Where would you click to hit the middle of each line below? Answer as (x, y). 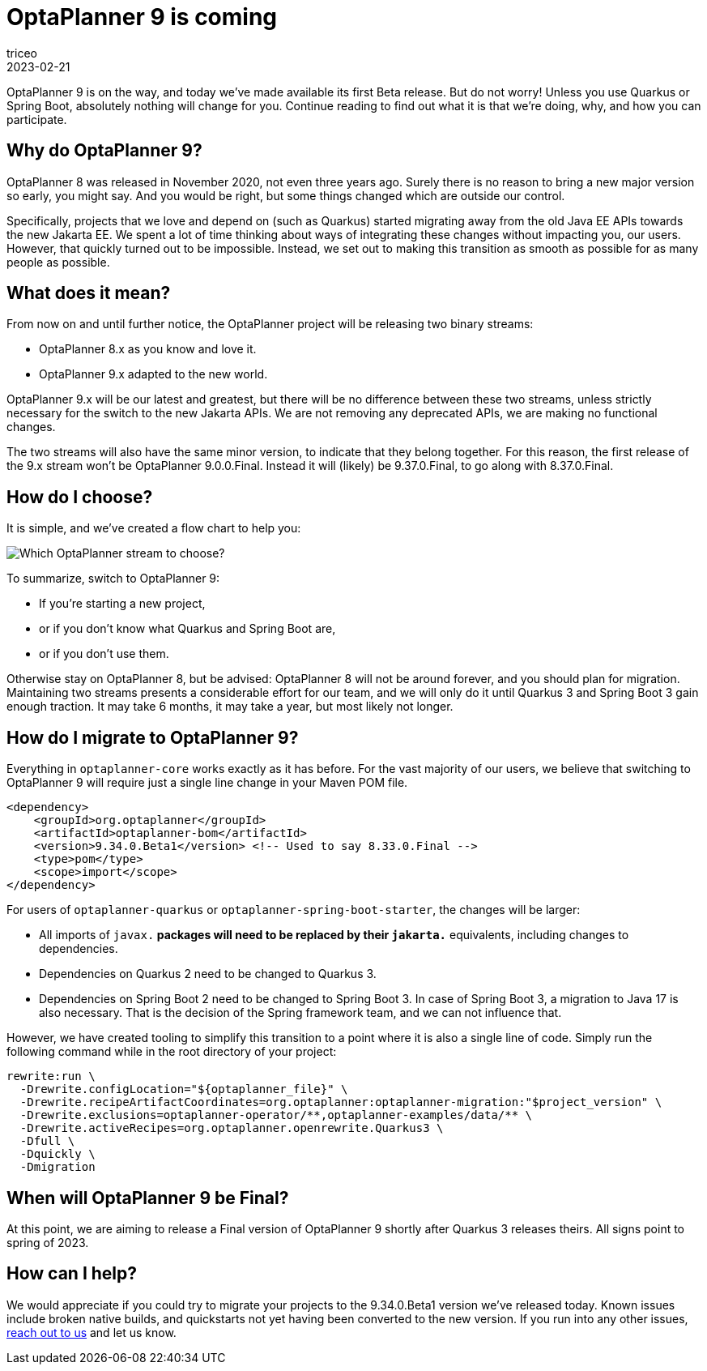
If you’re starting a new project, (122, 604)
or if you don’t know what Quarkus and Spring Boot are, (187, 629)
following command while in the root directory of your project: (172, 1052)
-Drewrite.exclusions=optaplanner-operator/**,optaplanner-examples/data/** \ (276, 1115)
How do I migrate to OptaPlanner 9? (153, 737)
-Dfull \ (47, 1141)
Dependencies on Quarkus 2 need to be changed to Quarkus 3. (208, 974)
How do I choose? (80, 497)
